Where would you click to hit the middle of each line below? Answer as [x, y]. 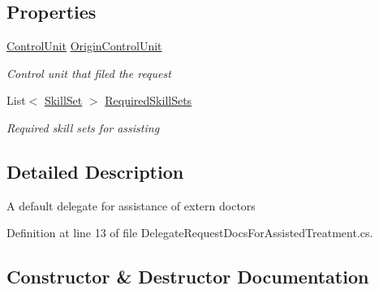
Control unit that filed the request [89, 73]
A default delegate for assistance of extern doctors [131, 205]
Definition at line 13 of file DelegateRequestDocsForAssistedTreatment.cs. [190, 233]
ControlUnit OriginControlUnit [84, 46]
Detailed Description [95, 171]
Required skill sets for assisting [83, 127]
